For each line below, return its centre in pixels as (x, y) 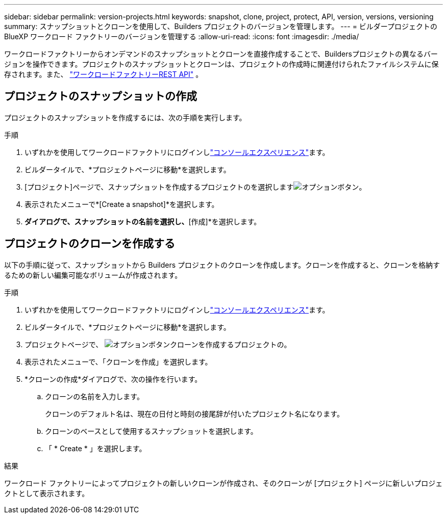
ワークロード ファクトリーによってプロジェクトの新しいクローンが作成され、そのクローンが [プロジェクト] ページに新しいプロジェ (224, 483)
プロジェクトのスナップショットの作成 (101, 96)
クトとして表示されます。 (47, 493)
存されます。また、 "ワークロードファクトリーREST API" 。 (104, 74)
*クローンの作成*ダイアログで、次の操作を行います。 (113, 379)
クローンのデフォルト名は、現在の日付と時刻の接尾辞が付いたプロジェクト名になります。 (194, 413)
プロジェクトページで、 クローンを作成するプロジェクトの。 (158, 344)
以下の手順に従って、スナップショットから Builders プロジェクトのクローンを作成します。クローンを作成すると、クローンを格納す (222, 265)
